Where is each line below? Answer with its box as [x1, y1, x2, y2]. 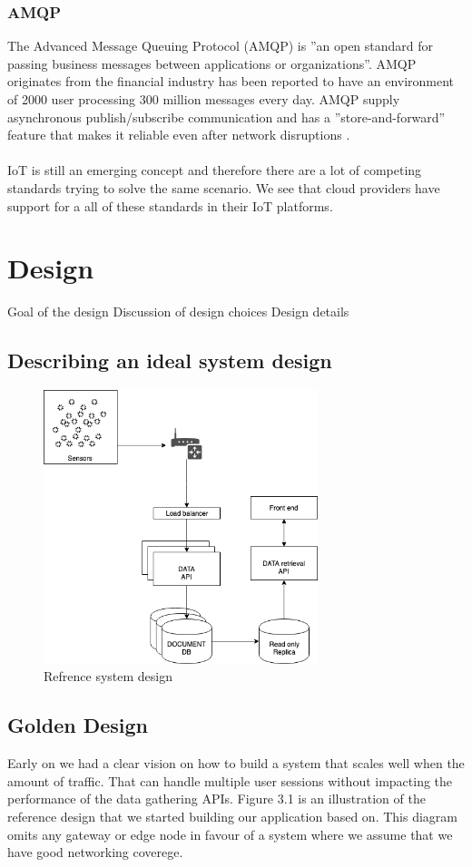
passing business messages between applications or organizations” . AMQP [7, 54, 417, 73]
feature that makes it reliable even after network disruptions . [7, 125, 350, 144]
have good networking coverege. [7, 843, 183, 862]
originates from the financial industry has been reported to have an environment [7, 72, 455, 91]
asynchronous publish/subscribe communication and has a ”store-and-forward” [7, 107, 446, 126]
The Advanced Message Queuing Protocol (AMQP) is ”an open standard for [7, 36, 434, 55]
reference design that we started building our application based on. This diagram [7, 806, 457, 825]
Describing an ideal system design [7, 346, 332, 375]
